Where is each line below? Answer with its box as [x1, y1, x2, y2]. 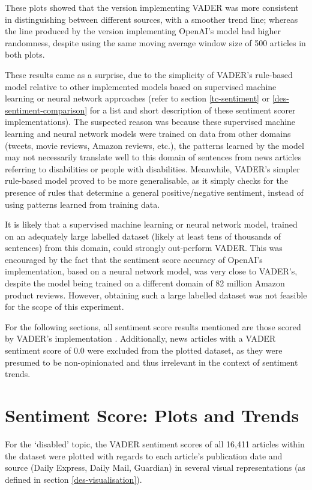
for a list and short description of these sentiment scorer [89, 103, 296, 116]
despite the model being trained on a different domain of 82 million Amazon [5, 277, 285, 289]
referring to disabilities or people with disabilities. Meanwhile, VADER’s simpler [5, 162, 300, 175]
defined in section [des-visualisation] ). [5, 473, 142, 485]
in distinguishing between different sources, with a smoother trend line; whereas [5, 13, 298, 25]
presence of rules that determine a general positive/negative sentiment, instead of [5, 186, 304, 198]
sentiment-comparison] [5, 103, 88, 116]
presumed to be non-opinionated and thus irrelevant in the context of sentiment [5, 355, 298, 368]
